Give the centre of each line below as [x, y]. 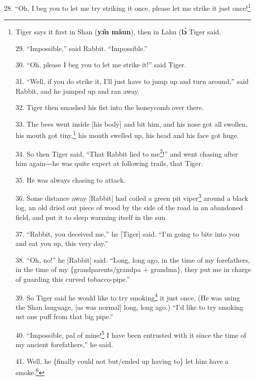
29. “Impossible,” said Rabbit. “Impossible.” [81, 48]
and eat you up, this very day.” [62, 243]
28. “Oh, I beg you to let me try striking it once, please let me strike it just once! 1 [127, 7]
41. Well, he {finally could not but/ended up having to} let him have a [122, 361]
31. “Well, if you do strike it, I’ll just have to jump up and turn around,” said [132, 81]
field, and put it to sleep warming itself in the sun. [91, 217]
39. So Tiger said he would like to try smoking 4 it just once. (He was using [128, 297]
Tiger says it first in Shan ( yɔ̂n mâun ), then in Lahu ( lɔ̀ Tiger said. [118, 32]
